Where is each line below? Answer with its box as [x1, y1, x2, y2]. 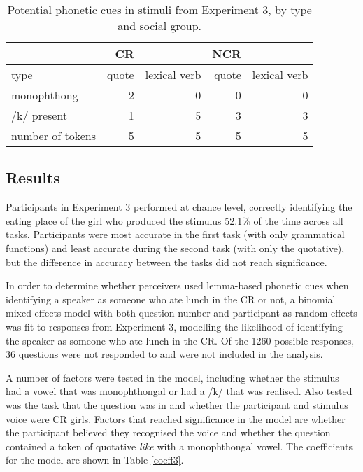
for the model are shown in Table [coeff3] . [6, 452, 184, 467]
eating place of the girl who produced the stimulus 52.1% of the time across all [6, 213, 343, 228]
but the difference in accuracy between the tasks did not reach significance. [6, 254, 327, 269]
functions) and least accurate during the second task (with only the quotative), [6, 240, 345, 255]
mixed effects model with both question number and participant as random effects [6, 305, 357, 320]
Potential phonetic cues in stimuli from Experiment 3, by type [7, 1, 312, 18]
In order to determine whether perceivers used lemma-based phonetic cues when [6, 278, 349, 293]
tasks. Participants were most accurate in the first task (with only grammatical [6, 227, 345, 242]
